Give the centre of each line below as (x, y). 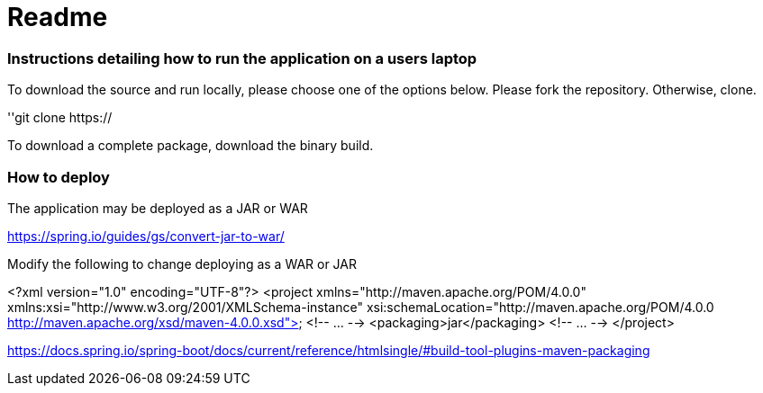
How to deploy (59, 177)
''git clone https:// (60, 118)
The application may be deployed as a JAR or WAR (158, 208)
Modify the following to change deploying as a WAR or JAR (182, 263)
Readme (58, 17)
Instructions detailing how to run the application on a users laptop (242, 58)
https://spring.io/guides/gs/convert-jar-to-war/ (146, 236)
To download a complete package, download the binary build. (191, 146)
